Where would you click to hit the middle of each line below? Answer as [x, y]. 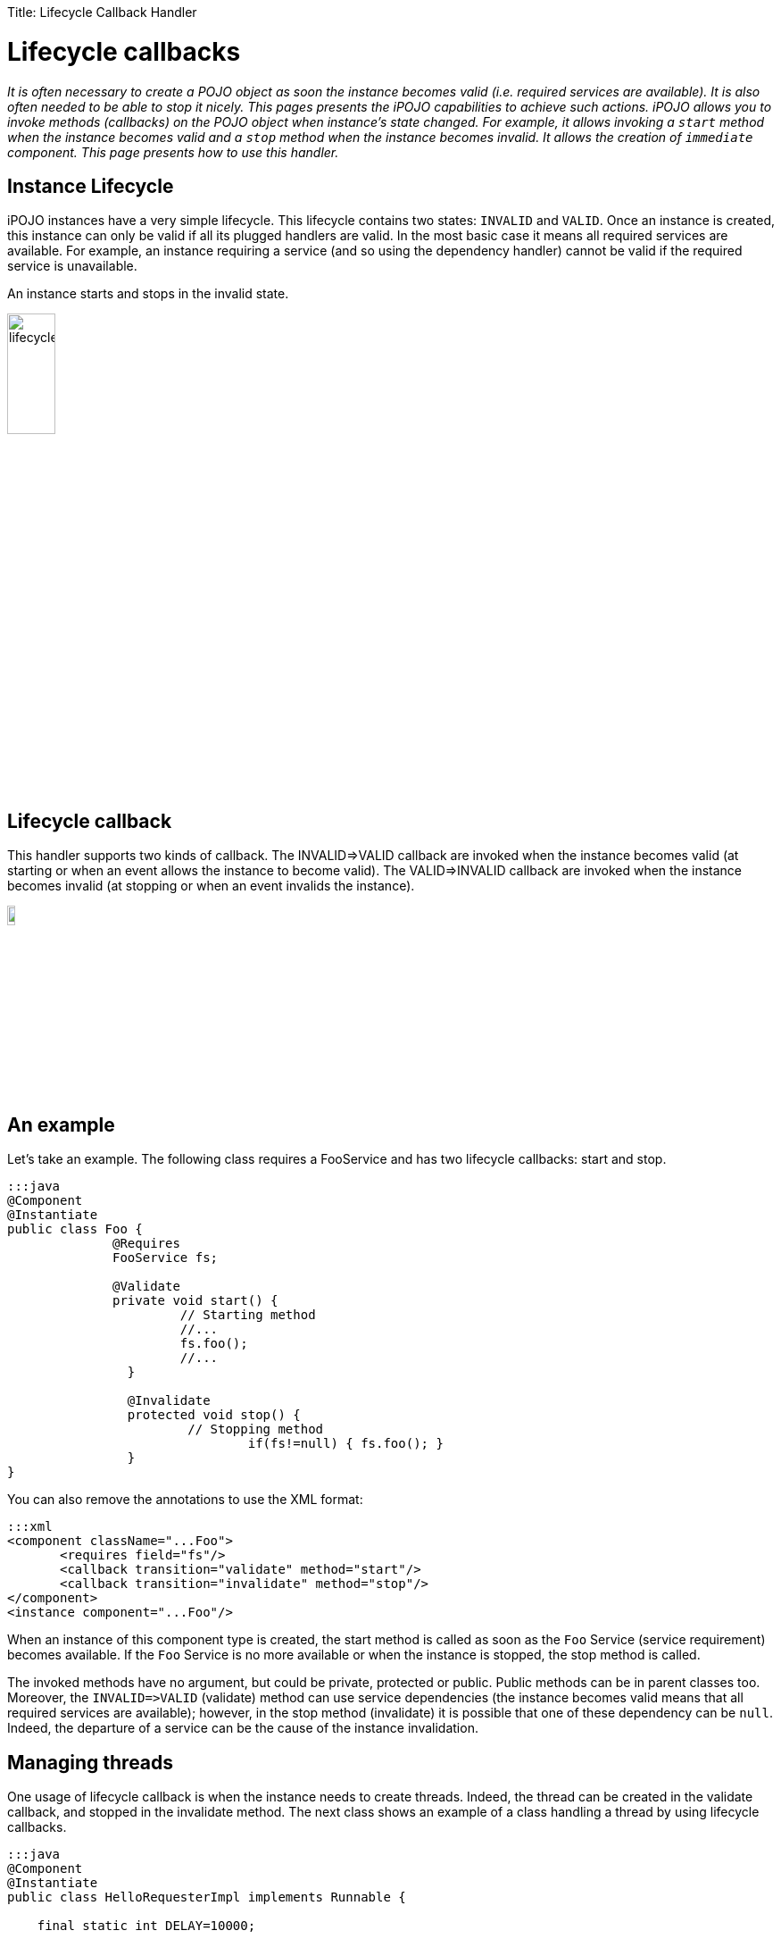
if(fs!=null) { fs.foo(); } [345, 1444]
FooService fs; [166, 1258]
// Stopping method [256, 1429]
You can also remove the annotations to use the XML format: [185, 1500]
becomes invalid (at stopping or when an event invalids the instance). [211, 886]
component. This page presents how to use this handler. [173, 152]
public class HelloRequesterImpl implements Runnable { [207, 1897]
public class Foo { [75, 1229]
